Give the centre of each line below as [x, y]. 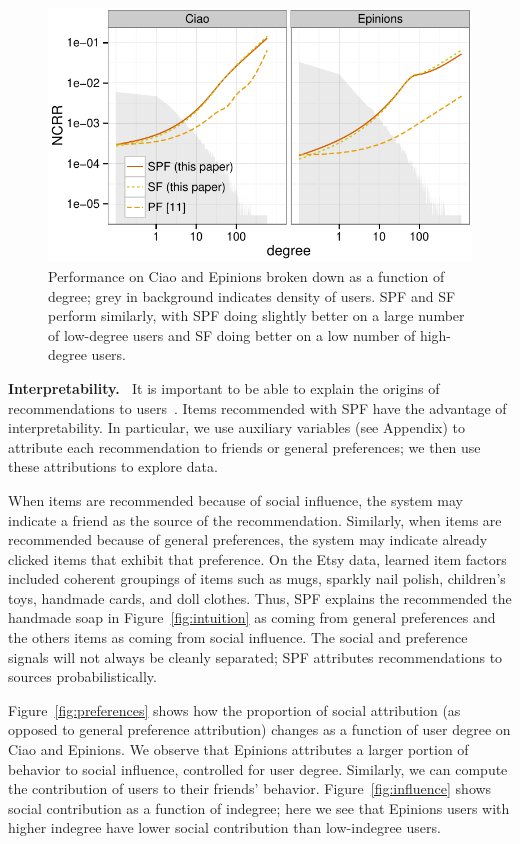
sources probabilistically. [82, 676]
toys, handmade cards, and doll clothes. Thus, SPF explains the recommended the [260, 597]
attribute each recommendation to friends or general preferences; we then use [244, 446]
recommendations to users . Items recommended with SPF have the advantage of [257, 407]
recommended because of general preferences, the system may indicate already [248, 539]
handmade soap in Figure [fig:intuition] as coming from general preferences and [252, 617]
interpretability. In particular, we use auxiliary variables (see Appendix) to [237, 427]
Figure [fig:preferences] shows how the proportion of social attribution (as [234, 709]
